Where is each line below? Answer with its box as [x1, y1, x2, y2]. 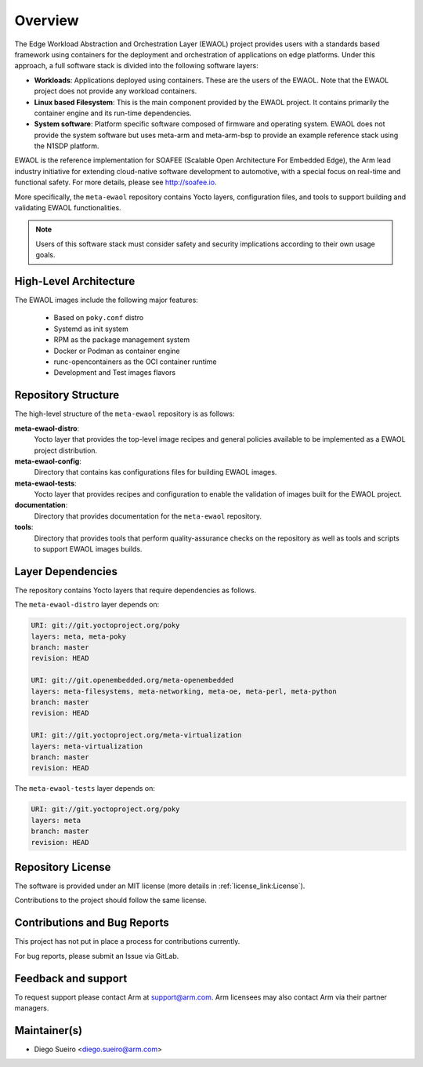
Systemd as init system [53, 324, 128, 333]
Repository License [14, 860, 111, 874]
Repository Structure [14, 388, 120, 402]
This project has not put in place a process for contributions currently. [14, 937, 240, 946]
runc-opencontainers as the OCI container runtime [53, 357, 217, 366]
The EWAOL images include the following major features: [14, 295, 199, 305]
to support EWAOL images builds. [34, 544, 143, 554]
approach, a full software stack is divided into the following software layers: [14, 61, 258, 71]
